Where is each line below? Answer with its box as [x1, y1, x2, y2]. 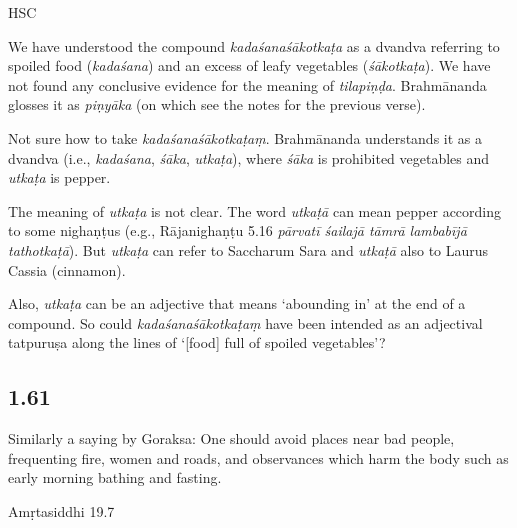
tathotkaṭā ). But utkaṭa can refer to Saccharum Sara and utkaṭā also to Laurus [8, 239, 489, 260]
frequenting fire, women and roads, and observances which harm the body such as [8, 447, 509, 468]
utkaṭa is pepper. [8, 167, 111, 188]
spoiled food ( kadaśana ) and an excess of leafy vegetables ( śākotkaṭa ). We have [8, 55, 491, 76]
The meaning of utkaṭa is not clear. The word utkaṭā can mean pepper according [8, 200, 502, 221]
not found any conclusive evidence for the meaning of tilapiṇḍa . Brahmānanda [8, 74, 487, 95]
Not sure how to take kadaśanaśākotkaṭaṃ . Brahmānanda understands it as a [8, 127, 483, 148]
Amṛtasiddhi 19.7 [8, 500, 115, 521]
